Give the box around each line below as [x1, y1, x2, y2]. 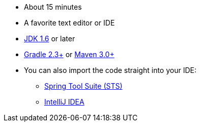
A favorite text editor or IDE [24, 18, 115, 27]
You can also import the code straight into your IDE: [24, 66, 196, 74]
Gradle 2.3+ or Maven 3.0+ [24, 50, 115, 59]
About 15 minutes [24, 3, 82, 11]
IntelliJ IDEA [44, 97, 84, 106]
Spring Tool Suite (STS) [44, 82, 123, 90]
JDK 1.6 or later [24, 34, 75, 43]
